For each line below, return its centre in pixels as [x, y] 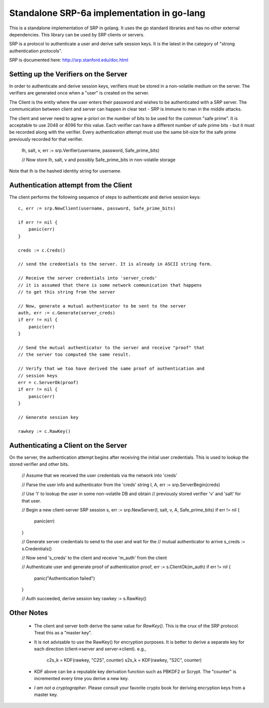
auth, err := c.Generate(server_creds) [67, 313]
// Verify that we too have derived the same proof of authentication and [111, 369]
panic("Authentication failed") [65, 578]
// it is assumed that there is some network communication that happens [110, 285]
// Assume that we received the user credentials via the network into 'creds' [100, 476]
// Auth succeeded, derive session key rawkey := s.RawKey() [84, 599]
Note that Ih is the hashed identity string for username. [65, 171]
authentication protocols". [36, 51]
